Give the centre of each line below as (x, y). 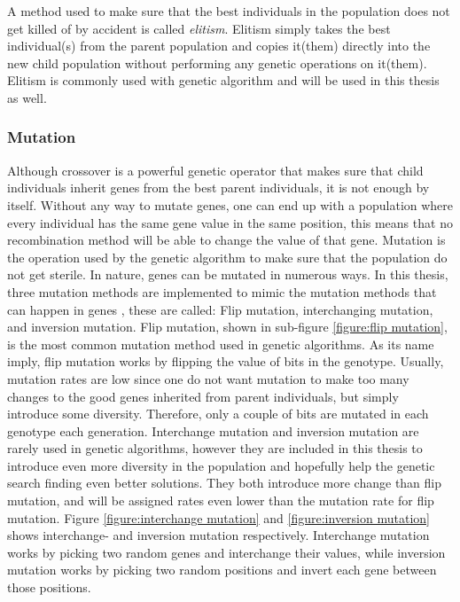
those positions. (49, 587)
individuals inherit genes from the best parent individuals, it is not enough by (218, 188)
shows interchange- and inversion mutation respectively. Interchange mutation (218, 535)
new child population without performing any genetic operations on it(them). (217, 63)
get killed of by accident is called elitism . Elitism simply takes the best (199, 28)
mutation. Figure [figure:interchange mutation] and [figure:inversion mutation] (218, 517)
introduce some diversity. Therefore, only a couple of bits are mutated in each (218, 414)
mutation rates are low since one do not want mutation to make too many (208, 378)
